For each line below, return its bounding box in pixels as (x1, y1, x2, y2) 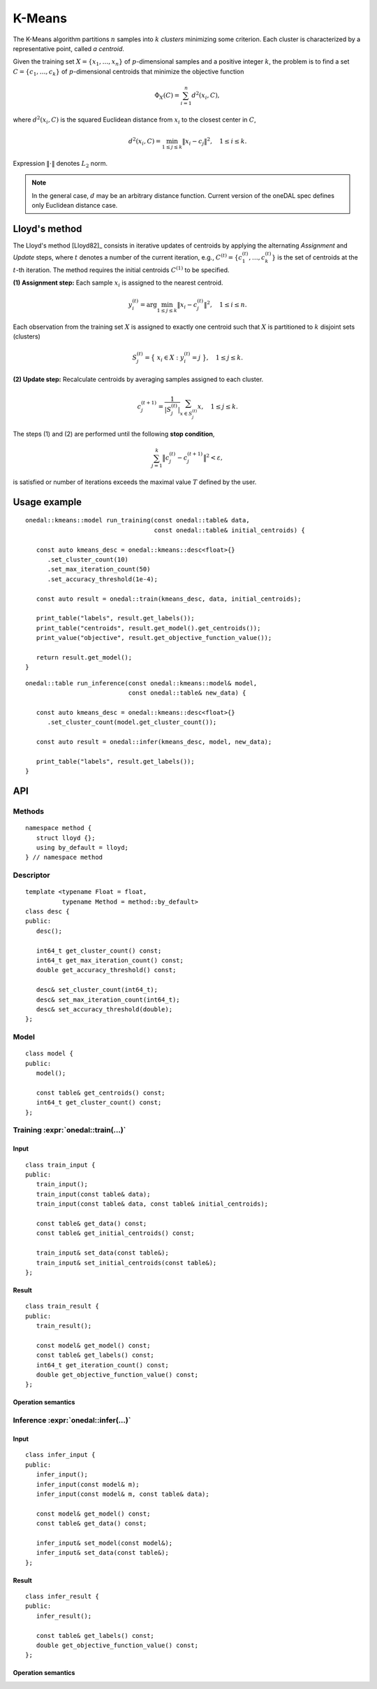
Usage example (13, 496, 82, 508)
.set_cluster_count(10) (47, 556, 129, 563)
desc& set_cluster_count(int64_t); (36, 986, 158, 994)
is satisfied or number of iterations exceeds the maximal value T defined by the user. (13, 478, 257, 486)
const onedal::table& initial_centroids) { (154, 526, 305, 534)
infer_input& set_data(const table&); (36, 1549, 169, 1557)
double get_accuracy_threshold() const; (36, 966, 177, 974)
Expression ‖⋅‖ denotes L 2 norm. (13, 159, 108, 169)
